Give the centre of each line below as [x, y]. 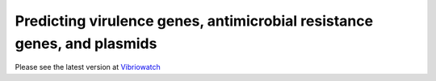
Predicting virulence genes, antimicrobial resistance [194, 21]
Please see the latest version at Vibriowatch [88, 67]
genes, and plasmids [86, 43]
